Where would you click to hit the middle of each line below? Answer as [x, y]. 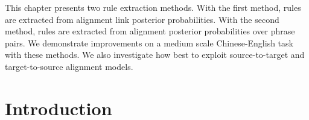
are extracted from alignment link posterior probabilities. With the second [142, 19]
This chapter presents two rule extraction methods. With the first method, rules [153, 7]
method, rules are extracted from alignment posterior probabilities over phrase [150, 31]
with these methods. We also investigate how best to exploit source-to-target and [155, 55]
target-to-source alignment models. [69, 66]
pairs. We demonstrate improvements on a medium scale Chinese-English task [149, 43]
